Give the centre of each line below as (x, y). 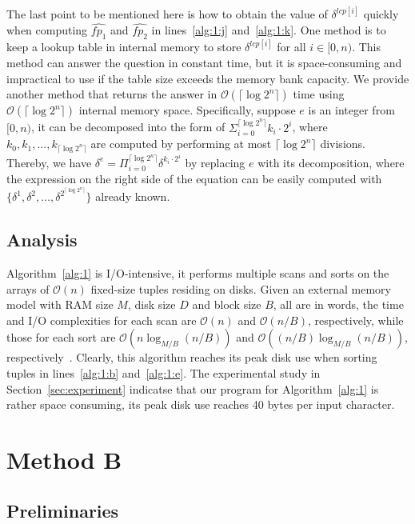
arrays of (28, 288)
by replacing (215, 162)
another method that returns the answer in (112, 94)
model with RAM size (60, 304)
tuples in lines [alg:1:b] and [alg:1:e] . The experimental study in (164, 372)
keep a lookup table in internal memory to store (124, 47)
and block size (227, 304)
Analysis (42, 240)
